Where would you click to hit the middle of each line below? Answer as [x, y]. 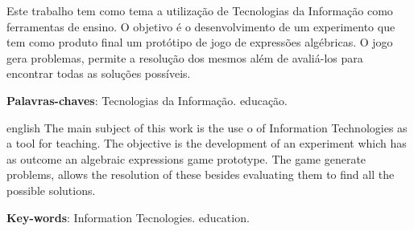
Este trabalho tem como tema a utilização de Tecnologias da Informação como [200, 10]
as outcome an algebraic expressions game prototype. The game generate [186, 158]
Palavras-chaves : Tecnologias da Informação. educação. [147, 100]
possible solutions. [51, 190]
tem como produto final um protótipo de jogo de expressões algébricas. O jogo [200, 42]
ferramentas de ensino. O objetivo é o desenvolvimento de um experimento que [201, 26]
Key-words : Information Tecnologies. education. [128, 217]
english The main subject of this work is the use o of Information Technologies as [207, 127]
